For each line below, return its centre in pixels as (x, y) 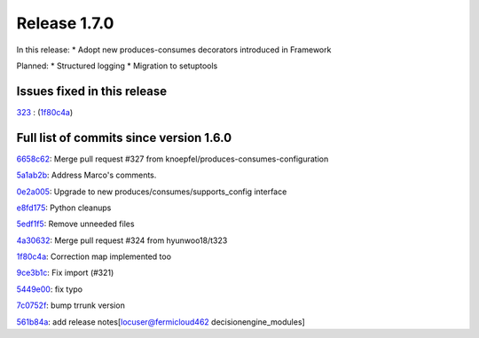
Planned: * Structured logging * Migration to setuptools (117, 66)
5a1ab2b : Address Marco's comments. (86, 175)
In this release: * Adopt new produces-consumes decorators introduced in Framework (174, 50)
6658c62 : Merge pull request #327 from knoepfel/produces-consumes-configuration (173, 159)
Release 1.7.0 (65, 23)
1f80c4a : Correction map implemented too (94, 256)
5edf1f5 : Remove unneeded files (75, 224)
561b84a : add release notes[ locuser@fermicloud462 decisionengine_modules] (161, 322)
